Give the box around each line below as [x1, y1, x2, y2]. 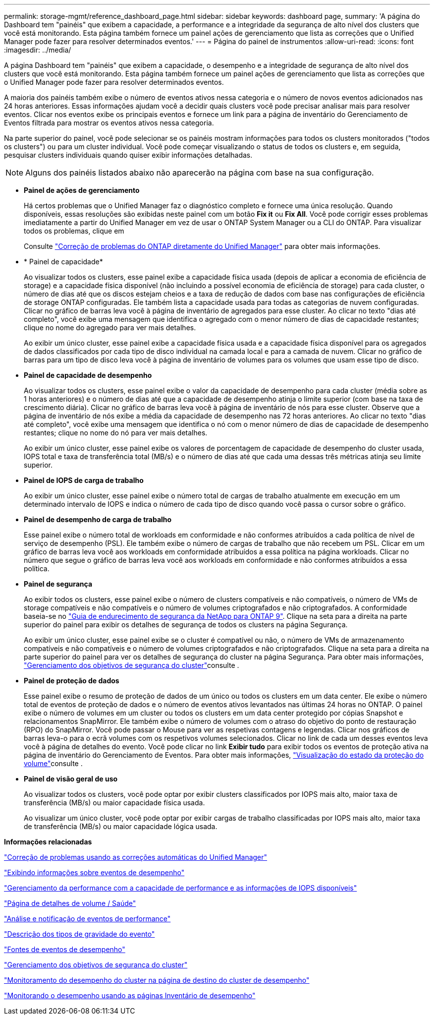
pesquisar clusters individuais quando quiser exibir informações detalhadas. [4, 151, 253, 159]
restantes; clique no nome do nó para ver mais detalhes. [24, 428, 208, 437]
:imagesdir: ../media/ [4, 46, 71, 54]
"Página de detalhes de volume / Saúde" [4, 899, 136, 907]
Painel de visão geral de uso [24, 775, 118, 783]
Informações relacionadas [4, 838, 92, 846]
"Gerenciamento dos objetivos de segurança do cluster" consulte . [24, 661, 239, 669]
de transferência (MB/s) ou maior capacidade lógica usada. [24, 822, 217, 831]
